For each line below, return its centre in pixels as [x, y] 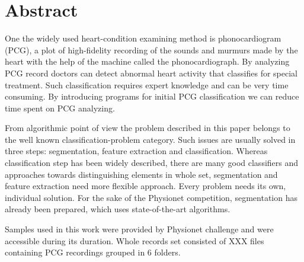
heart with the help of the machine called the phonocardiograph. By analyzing [147, 61]
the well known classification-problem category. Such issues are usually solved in [150, 139]
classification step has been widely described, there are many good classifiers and [152, 163]
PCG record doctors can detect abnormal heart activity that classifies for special [151, 73]
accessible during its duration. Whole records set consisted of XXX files [135, 240]
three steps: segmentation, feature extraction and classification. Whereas [136, 151]
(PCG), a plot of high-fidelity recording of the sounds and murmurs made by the [151, 49]
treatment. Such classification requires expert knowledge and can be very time [147, 84]
